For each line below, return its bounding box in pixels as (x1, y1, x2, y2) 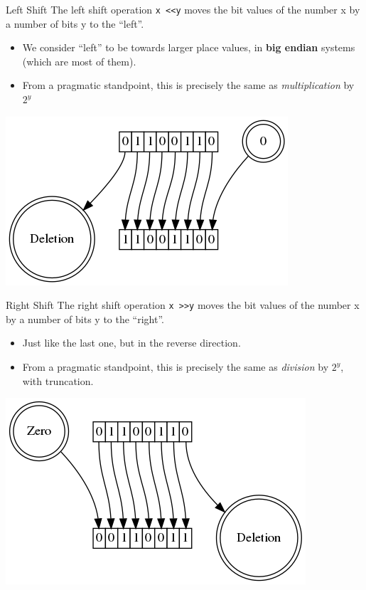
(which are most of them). (22, 53, 136, 68)
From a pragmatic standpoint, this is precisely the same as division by (22, 359, 329, 374)
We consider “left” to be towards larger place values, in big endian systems (22, 40, 355, 55)
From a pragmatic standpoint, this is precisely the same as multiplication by (22, 78, 355, 93)
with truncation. (22, 373, 94, 388)
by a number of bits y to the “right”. (6, 311, 164, 326)
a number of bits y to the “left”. (6, 16, 144, 31)
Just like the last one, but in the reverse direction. (22, 335, 241, 350)
